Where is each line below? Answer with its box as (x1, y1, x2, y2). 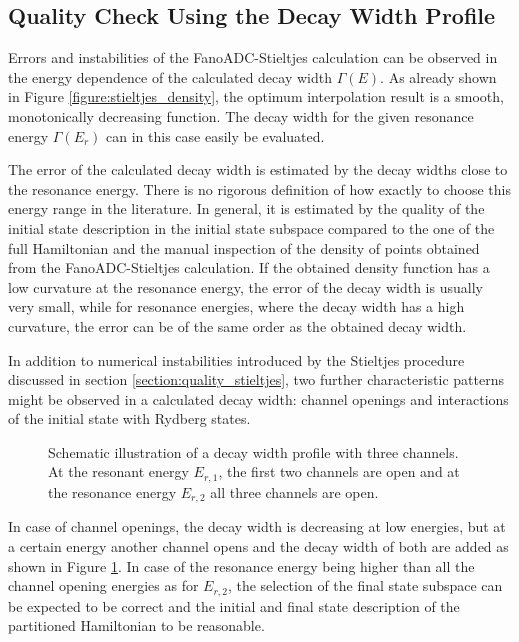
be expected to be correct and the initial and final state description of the (8, 595, 460, 616)
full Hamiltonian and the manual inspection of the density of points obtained (8, 237, 480, 258)
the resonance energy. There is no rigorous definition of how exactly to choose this (8, 178, 512, 199)
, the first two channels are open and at (218, 461, 460, 482)
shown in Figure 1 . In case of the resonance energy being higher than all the (8, 555, 475, 576)
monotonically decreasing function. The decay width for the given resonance (8, 105, 474, 126)
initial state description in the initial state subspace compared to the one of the (8, 217, 495, 238)
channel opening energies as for (8, 575, 199, 596)
